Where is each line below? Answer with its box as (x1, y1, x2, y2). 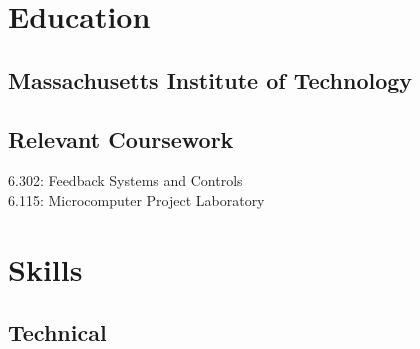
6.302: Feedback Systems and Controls (8, 170, 243, 191)
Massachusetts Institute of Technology (8, 64, 413, 95)
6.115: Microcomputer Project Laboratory (8, 189, 265, 210)
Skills (8, 248, 83, 289)
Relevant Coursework (8, 123, 234, 154)
